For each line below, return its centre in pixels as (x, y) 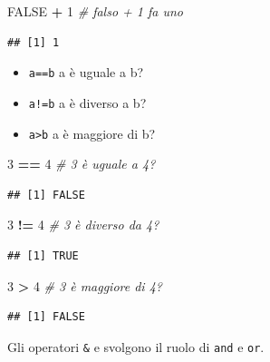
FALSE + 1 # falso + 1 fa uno (96, 11)
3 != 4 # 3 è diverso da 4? (83, 225)
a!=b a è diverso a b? (87, 102)
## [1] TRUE (43, 255)
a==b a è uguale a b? (86, 72)
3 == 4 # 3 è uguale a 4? (82, 164)
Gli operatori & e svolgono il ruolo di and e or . (136, 346)
